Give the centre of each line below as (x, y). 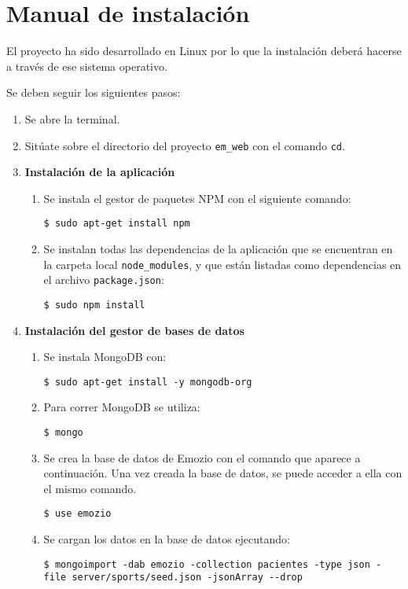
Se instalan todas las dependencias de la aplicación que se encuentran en (218, 248)
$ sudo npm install (94, 305)
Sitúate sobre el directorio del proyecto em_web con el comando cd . (185, 145)
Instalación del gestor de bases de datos (134, 330)
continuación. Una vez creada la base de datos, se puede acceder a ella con (223, 473)
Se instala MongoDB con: (105, 357)
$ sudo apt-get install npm (117, 224)
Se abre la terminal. (72, 118)
